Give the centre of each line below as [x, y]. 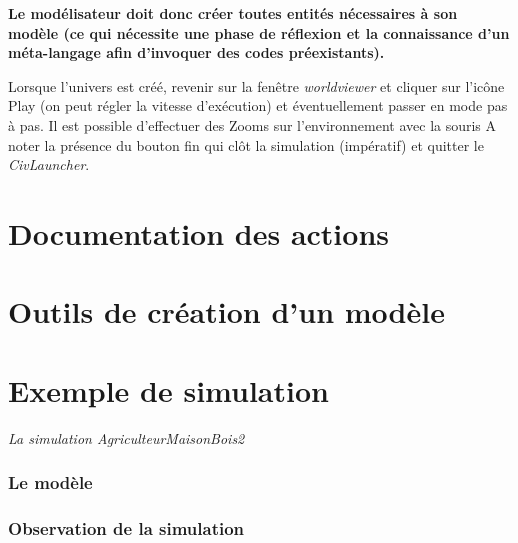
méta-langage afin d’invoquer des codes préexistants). [196, 52]
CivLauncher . [49, 164]
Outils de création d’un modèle [226, 311]
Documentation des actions [198, 232]
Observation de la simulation [126, 527]
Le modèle [50, 482]
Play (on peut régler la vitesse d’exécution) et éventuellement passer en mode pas [258, 105]
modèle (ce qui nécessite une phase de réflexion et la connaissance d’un [259, 32]
